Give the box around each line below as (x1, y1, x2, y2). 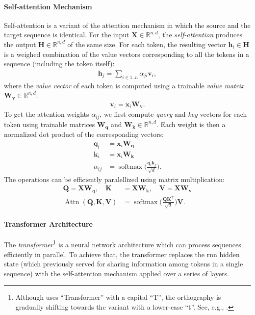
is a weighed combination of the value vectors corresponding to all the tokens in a (4, 49, 250, 59)
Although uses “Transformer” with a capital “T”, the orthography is (15, 292, 221, 302)
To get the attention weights (4, 109, 89, 119)
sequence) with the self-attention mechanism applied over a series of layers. (4, 268, 229, 278)
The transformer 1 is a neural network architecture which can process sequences (4, 238, 241, 249)
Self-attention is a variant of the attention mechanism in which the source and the (4, 20, 251, 30)
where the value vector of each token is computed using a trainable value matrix (4, 80, 244, 90)
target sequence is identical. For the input (4, 29, 129, 40)
